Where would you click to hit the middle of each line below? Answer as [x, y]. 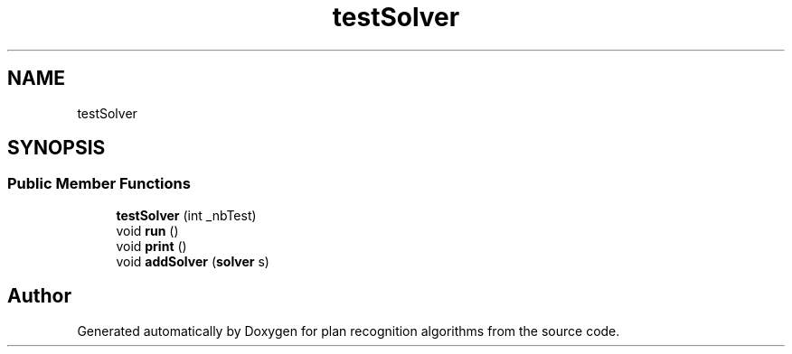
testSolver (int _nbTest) [186, 215]
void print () [151, 246]
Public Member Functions [99, 184]
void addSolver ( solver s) [193, 261]
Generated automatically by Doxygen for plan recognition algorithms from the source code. [349, 331]
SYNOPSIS [57, 148]
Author [39, 296]
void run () [147, 230]
